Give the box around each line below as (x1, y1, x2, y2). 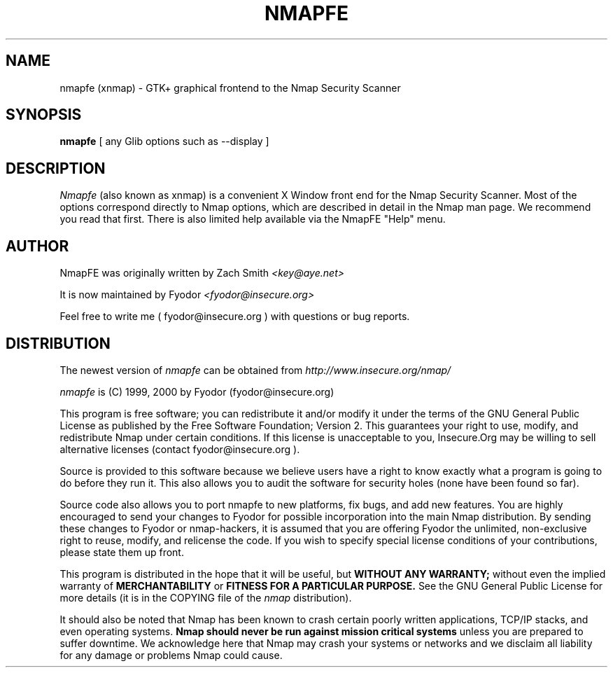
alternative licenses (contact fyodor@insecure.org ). (59, 443, 300, 455)
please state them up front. (59, 546, 184, 558)
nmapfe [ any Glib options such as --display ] (59, 135, 269, 148)
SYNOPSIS (6, 106, 82, 124)
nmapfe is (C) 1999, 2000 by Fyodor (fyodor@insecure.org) (59, 385, 334, 398)
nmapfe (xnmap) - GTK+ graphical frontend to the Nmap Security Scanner (59, 81, 401, 94)
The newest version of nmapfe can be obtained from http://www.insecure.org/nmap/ (59, 363, 451, 376)
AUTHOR (6, 237, 69, 255)
